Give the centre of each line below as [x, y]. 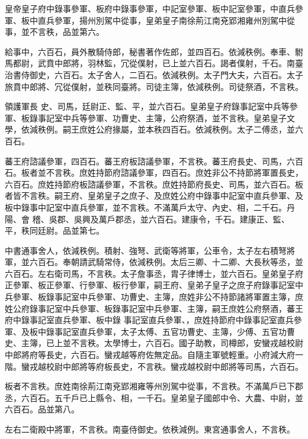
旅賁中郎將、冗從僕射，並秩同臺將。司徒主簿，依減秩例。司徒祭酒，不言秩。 [154, 86]
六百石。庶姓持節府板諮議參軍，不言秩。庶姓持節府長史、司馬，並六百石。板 [154, 184]
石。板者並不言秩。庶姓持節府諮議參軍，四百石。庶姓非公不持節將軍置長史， [154, 172]
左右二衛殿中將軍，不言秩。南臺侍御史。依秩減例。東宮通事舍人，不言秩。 [150, 429]
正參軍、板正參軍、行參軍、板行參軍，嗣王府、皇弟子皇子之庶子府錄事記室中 [154, 285]
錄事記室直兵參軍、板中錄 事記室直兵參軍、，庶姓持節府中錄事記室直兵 [157, 320]
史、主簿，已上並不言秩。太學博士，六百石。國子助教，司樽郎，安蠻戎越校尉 [154, 343]
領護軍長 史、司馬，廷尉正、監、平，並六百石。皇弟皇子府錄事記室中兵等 [147, 106]
